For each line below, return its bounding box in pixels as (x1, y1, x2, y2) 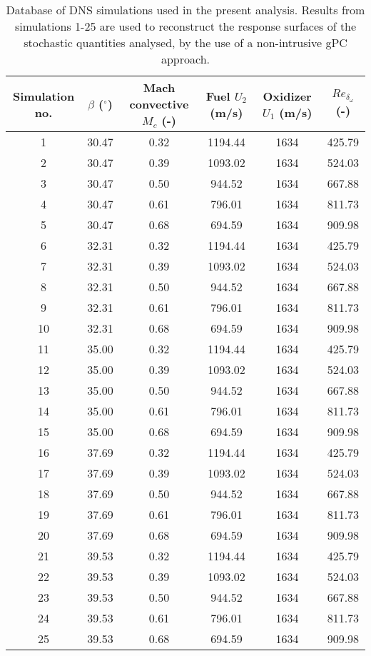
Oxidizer (263, 87, 312, 104)
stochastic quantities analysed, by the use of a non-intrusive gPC (24, 34, 347, 51)
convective (129, 96, 189, 112)
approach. (161, 51, 210, 67)
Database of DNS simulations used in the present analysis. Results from (6, 1, 365, 18)
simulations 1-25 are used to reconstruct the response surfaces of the (14, 18, 357, 34)
